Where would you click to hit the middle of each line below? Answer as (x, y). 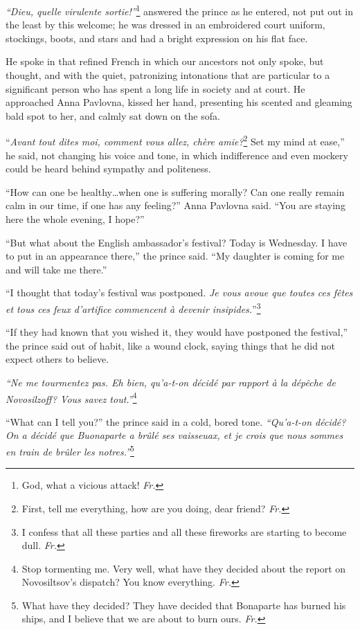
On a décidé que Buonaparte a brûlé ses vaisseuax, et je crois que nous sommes (174, 435)
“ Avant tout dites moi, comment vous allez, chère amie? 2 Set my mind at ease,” (175, 141)
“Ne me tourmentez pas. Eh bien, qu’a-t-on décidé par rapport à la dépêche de (171, 382)
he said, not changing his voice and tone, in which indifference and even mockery (177, 155)
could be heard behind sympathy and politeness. (108, 169)
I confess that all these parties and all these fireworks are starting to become (184, 531)
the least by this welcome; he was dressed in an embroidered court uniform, (165, 25)
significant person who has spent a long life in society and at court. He (155, 88)
